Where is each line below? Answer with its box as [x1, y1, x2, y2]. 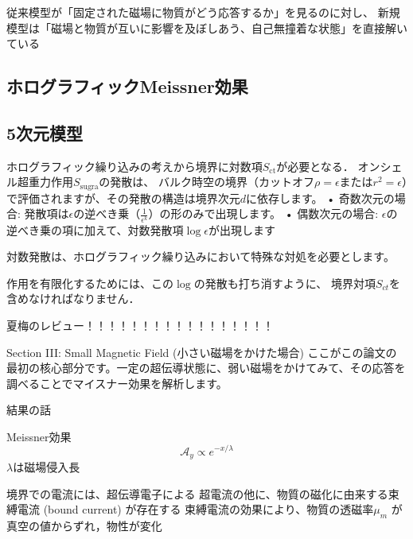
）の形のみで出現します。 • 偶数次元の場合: [148, 205, 379, 222]
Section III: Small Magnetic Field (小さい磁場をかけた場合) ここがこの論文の [6, 343, 397, 360]
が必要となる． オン [276, 157, 380, 174]
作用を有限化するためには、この [6, 274, 173, 291]
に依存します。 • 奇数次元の [246, 189, 395, 206]
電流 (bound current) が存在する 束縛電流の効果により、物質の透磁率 [17, 501, 374, 518]
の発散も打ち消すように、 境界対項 [193, 274, 376, 291]
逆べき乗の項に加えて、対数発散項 [6, 221, 184, 238]
